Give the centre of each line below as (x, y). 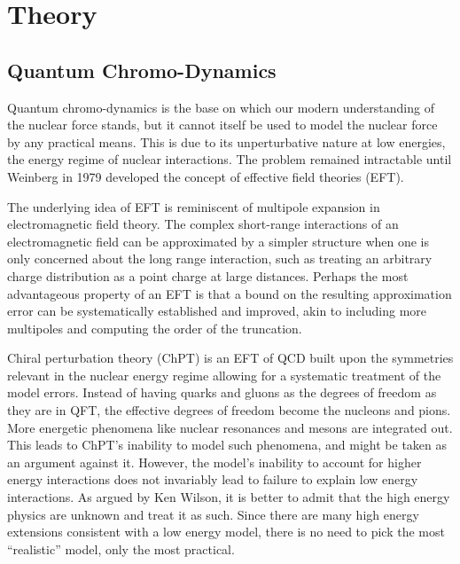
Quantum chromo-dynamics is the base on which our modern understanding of (221, 107)
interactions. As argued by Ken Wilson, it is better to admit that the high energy (229, 497)
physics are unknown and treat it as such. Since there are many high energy (213, 514)
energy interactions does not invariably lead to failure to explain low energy (213, 479)
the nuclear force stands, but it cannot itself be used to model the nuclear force (222, 125)
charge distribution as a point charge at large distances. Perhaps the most (208, 275)
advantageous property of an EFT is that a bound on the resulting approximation (230, 293)
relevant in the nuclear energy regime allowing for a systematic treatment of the (224, 375)
